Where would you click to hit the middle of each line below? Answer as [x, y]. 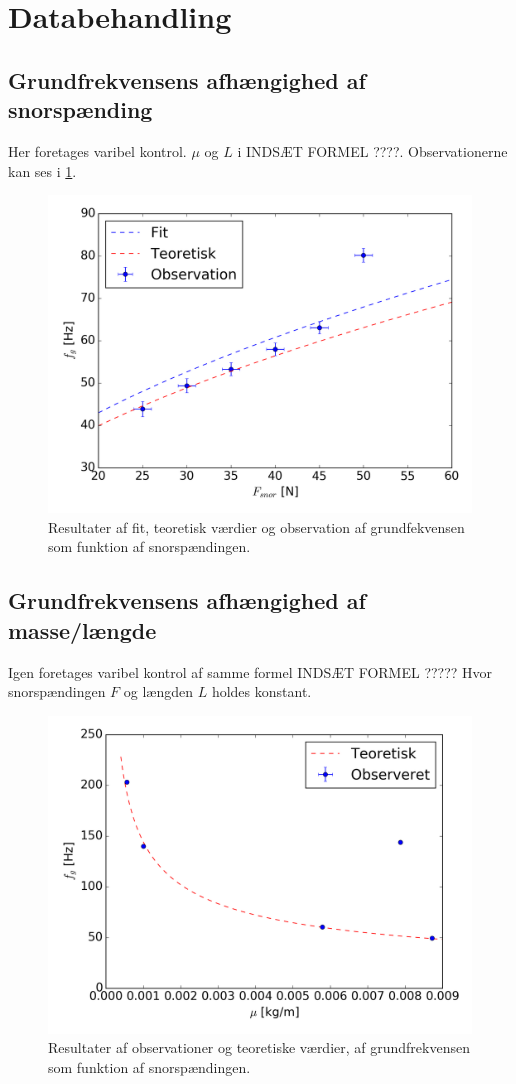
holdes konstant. [261, 691]
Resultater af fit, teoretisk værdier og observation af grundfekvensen [256, 526]
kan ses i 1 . [42, 170]
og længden [158, 691]
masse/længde [82, 629]
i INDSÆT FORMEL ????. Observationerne [372, 150]
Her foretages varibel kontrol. [97, 150]
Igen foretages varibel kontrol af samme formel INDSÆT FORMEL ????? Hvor [250, 671]
